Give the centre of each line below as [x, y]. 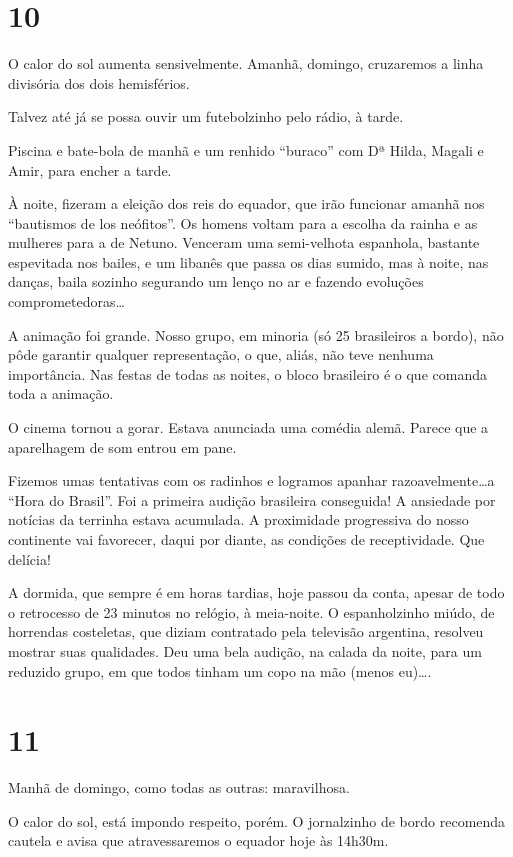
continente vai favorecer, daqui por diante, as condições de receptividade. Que [246, 539]
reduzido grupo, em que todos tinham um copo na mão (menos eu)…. [220, 670]
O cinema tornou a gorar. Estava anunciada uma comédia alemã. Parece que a [248, 427]
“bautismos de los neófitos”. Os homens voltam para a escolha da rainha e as [243, 222]
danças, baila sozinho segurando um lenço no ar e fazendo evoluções [216, 281]
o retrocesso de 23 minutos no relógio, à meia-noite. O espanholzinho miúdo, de [251, 611]
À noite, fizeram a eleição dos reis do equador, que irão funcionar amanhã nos [246, 203]
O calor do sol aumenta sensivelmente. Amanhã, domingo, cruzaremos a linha [246, 63]
